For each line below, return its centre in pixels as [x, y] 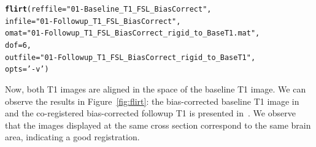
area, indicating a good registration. [72, 137]
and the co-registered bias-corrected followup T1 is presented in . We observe [150, 113]
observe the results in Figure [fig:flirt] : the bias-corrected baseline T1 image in [152, 101]
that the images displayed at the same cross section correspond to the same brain [158, 125]
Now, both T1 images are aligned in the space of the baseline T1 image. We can [156, 89]
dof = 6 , [18, 45]
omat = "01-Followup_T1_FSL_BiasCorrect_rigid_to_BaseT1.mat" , [133, 33]
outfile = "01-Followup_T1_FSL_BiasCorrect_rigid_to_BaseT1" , [130, 57]
